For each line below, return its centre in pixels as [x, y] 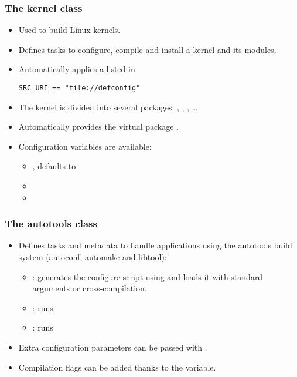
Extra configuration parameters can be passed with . [113, 347]
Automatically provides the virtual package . [98, 127]
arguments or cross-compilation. [90, 288]
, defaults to [54, 166]
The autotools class [51, 223]
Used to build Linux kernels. [69, 30]
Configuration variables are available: [85, 146]
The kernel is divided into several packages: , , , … [108, 107]
